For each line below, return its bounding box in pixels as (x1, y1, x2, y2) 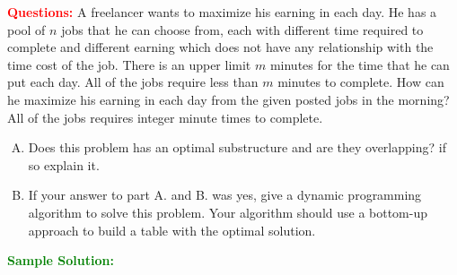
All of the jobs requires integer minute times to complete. (7, 107, 323, 126)
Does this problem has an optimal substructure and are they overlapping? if (28, 138, 446, 157)
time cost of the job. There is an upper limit (7, 55, 251, 73)
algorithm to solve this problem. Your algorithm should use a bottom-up (28, 202, 428, 221)
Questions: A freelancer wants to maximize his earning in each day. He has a (7, 3, 437, 21)
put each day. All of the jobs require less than (7, 73, 259, 91)
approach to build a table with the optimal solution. (28, 220, 316, 239)
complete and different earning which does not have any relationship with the (7, 38, 434, 56)
